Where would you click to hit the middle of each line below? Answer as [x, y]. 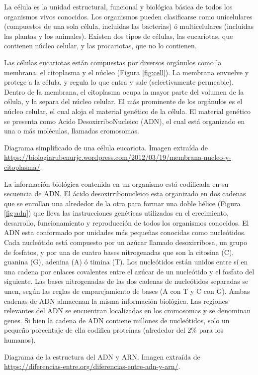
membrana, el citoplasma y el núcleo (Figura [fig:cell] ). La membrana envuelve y [127, 72]
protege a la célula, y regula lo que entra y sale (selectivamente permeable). [119, 82]
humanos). [20, 340]
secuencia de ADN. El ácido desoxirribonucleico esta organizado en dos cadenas [125, 193]
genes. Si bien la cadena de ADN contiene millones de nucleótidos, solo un [117, 320]
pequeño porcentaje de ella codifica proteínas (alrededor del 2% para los [114, 330]
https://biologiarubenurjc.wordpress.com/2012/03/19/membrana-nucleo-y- [118, 157]
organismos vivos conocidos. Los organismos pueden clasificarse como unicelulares [128, 16]
